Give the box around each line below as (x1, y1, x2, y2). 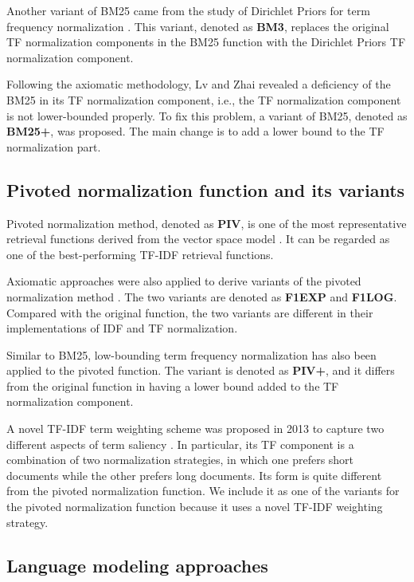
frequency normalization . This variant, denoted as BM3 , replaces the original (6, 18, 389, 34)
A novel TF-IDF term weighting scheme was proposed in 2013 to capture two (6, 420, 385, 437)
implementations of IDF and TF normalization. (6, 320, 238, 336)
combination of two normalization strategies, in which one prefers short (6, 451, 354, 468)
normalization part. (6, 138, 101, 155)
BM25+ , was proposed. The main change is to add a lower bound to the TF (6, 123, 385, 140)
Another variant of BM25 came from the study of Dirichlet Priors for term (6, 2, 370, 18)
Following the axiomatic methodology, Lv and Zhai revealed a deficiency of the (6, 76, 391, 92)
